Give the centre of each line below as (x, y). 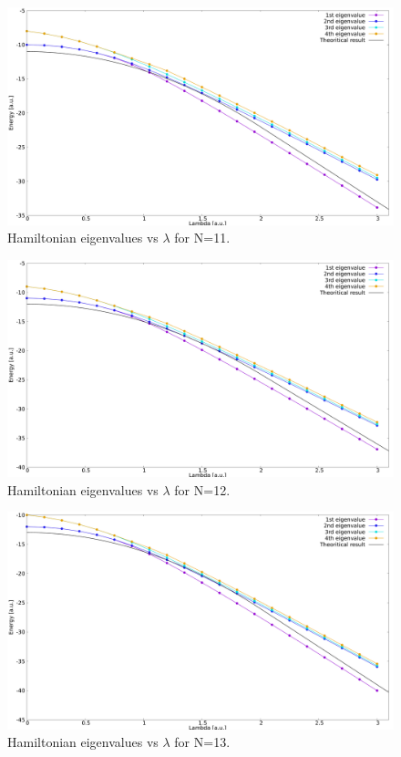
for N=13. (202, 742)
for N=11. (202, 238)
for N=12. (202, 489)
